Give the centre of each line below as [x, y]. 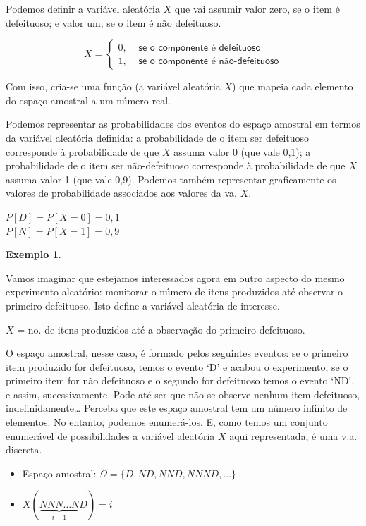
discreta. [24, 449]
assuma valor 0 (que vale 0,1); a [242, 151]
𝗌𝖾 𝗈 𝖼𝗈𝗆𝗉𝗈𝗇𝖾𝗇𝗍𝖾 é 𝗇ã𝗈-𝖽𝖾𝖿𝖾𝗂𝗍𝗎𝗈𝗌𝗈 [209, 61]
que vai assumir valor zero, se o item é [257, 8]
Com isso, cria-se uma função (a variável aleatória [113, 86]
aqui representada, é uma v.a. [293, 435]
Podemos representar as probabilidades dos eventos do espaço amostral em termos [183, 124]
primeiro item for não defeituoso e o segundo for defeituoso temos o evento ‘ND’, [180, 380]
